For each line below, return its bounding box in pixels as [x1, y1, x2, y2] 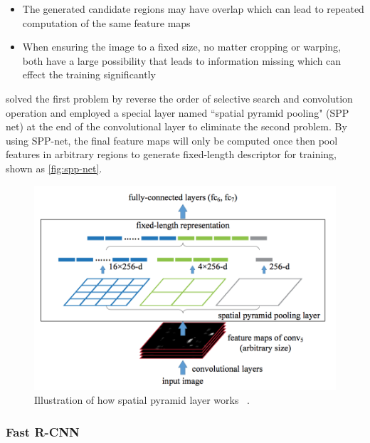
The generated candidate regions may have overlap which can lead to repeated [22, 1, 364, 16]
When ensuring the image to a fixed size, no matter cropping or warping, [22, 39, 341, 54]
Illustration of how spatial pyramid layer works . [34, 392, 250, 407]
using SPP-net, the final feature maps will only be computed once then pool [6, 132, 338, 147]
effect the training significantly [22, 67, 156, 82]
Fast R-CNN [6, 422, 80, 440]
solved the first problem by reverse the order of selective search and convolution [6, 90, 353, 105]
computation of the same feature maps [22, 15, 191, 30]
